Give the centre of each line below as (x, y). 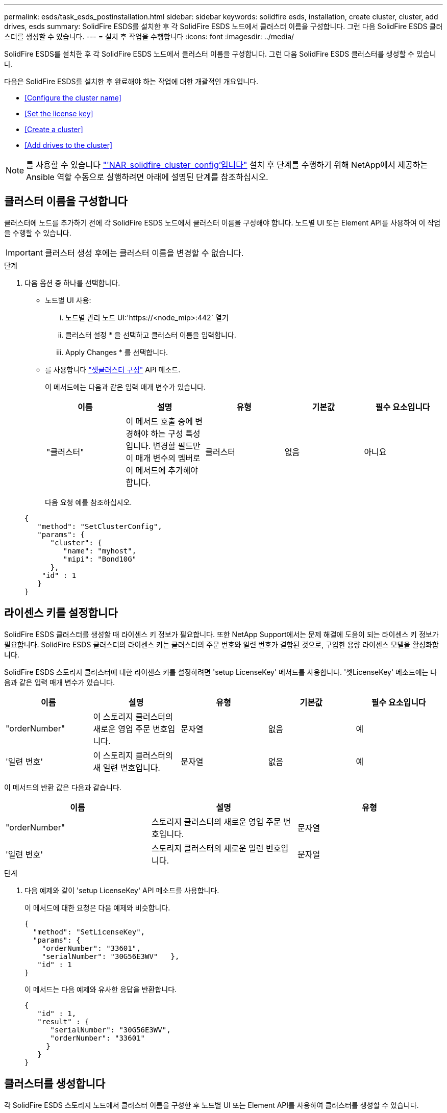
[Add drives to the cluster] (69, 145)
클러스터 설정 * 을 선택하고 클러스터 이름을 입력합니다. (151, 335)
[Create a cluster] (54, 129)
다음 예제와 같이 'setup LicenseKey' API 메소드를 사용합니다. (122, 890)
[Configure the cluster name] (73, 98)
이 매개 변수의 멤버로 (163, 458)
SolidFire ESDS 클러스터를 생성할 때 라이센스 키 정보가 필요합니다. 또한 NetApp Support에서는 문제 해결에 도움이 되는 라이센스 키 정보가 (221, 634)
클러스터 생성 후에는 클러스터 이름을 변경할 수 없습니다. (144, 253)
